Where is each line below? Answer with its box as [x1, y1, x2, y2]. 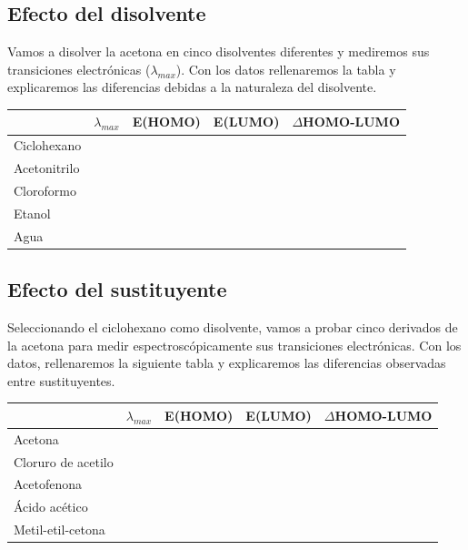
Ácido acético [14, 497, 88, 516]
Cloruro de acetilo [14, 452, 114, 471]
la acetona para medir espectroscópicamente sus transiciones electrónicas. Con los [7, 335, 462, 354]
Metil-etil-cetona [14, 520, 105, 539]
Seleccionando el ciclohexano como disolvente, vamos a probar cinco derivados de [7, 318, 458, 336]
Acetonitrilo [14, 158, 80, 178]
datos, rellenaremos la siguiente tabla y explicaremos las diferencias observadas [7, 353, 446, 372]
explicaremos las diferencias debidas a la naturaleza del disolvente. [7, 77, 377, 97]
